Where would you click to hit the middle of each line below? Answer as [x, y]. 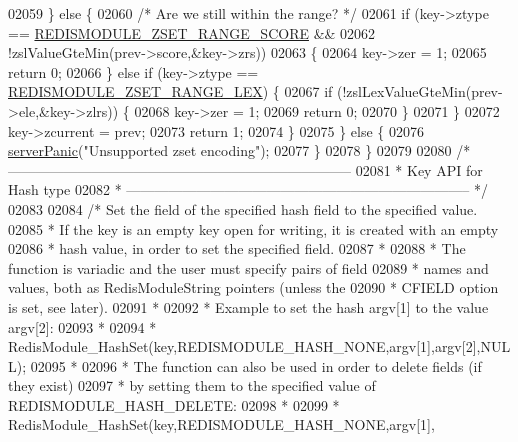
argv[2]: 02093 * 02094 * [82, 326]
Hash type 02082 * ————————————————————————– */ [248, 189]
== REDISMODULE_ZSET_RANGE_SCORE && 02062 [192, 32]
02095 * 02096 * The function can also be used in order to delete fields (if [256, 365]
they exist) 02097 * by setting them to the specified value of [192, 385]
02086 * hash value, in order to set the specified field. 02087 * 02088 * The [237, 248]
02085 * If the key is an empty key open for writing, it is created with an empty [253, 228]
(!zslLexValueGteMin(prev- [419, 91]
